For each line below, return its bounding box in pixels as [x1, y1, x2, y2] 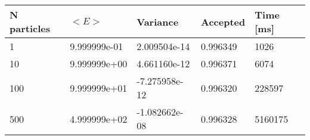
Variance [137, 14, 179, 29]
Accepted [201, 14, 246, 29]
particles [10, 21, 50, 35]
